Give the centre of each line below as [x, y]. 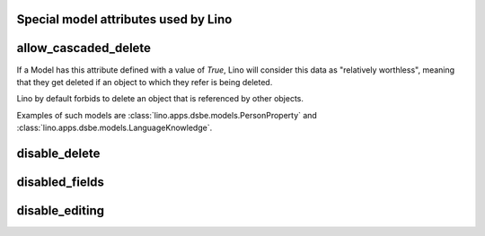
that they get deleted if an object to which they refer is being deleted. [145, 82]
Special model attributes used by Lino [124, 19]
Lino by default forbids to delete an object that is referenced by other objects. [160, 99]
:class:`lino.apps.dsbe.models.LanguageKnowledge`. [115, 128]
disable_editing [61, 210]
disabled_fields [61, 182]
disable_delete [58, 153]
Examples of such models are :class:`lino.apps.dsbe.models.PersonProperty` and [167, 115]
